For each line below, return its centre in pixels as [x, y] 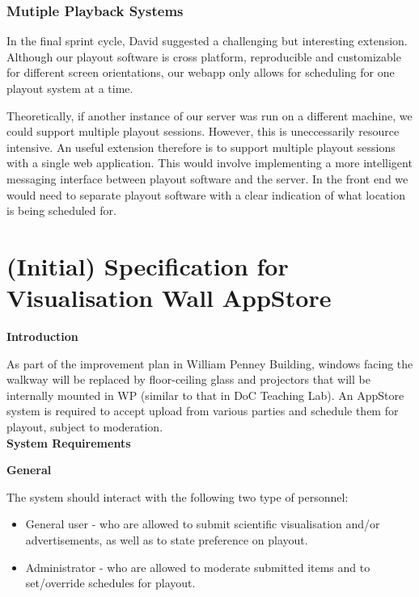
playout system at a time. [70, 88]
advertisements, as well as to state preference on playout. [167, 540]
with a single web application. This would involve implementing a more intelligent [209, 163]
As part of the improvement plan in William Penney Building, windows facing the [210, 363]
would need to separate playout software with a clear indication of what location [206, 194]
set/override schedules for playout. [110, 583]
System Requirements [69, 442]
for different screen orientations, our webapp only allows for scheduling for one [201, 72]
